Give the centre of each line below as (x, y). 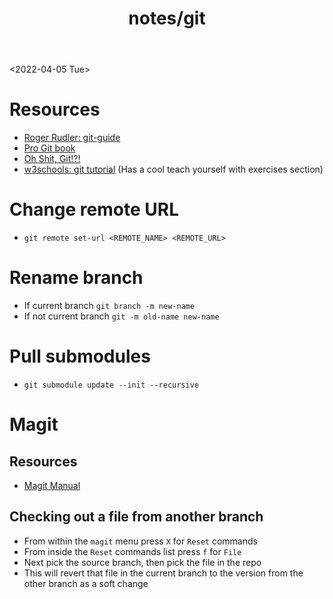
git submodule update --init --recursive (111, 385)
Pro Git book (49, 148)
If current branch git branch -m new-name (109, 305)
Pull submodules (80, 356)
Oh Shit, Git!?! (52, 159)
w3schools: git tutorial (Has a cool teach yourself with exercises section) (173, 169)
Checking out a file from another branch (136, 517)
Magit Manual (52, 485)
